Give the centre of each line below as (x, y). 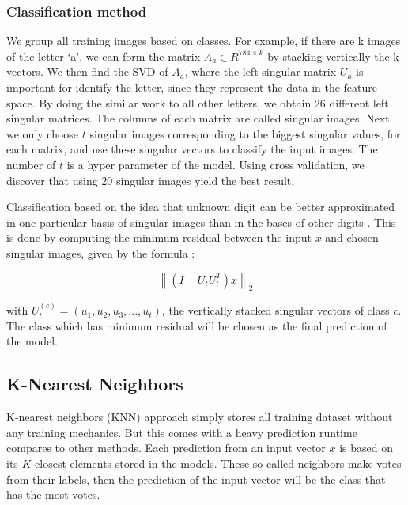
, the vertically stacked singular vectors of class (276, 310)
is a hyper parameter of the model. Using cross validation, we (215, 164)
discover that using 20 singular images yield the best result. (151, 180)
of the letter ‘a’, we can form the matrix (104, 56)
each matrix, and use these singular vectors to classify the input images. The (192, 149)
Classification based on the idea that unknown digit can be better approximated (201, 207)
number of (31, 164)
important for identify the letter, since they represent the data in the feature (192, 87)
